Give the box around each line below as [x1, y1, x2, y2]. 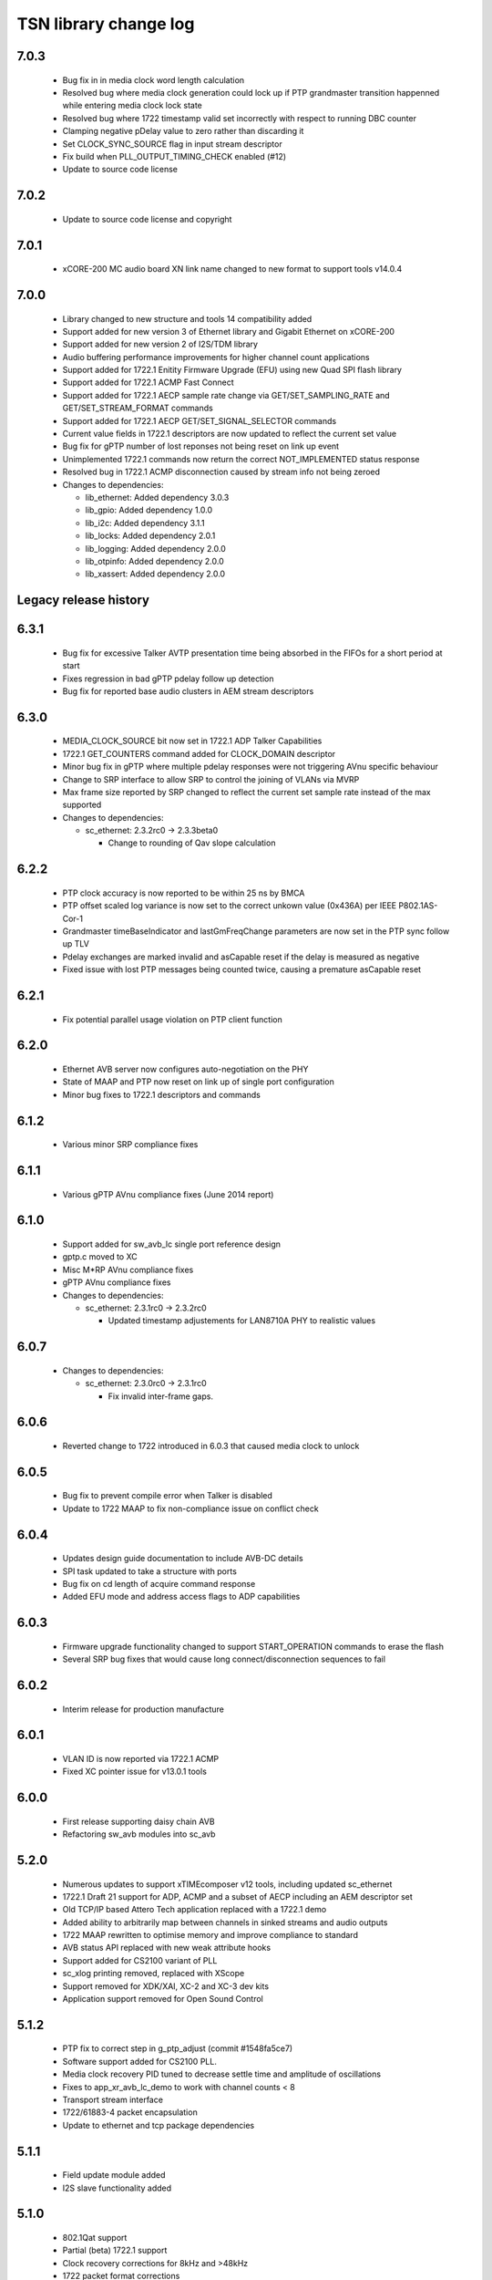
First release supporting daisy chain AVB [62, 1816, 215, 1827]
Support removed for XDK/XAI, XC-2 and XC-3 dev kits [62, 1980, 269, 1992]
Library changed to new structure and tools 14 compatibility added [62, 313, 313, 324]
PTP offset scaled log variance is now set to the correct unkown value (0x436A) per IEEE [62, 900, 396, 911]
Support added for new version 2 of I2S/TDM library [62, 338, 259, 350]
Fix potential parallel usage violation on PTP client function [62, 1013, 282, 1025]
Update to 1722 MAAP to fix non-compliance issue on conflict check [62, 1503, 319, 1514]
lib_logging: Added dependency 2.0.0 [85, 543, 227, 554]
